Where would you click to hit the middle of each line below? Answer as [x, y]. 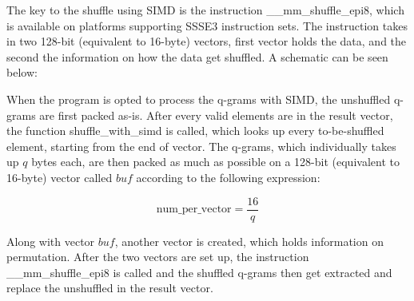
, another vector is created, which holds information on [249, 241]
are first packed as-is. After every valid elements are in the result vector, [216, 115]
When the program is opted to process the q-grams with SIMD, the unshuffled [199, 99]
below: [22, 72]
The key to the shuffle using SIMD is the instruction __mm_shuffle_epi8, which [205, 10]
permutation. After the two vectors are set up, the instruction [158, 257]
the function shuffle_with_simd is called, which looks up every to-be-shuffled [195, 131]
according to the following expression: [228, 177]
